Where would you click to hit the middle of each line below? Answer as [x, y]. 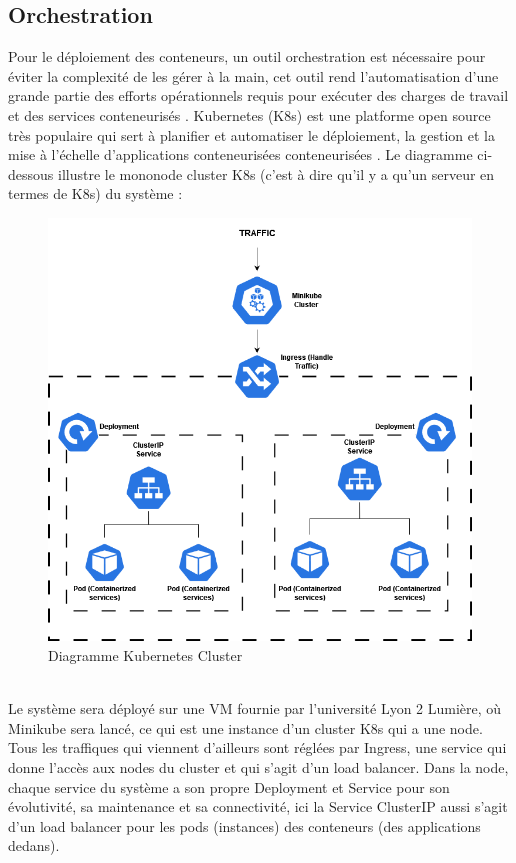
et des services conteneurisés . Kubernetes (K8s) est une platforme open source [249, 114]
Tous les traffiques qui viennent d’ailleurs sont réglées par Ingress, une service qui [257, 747]
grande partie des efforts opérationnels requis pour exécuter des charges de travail [258, 95]
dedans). [34, 845]
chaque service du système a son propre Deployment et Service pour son [229, 786]
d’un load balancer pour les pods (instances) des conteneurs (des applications [244, 825]
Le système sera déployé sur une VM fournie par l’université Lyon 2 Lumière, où [255, 708]
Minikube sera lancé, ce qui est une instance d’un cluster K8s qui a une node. [245, 727]
